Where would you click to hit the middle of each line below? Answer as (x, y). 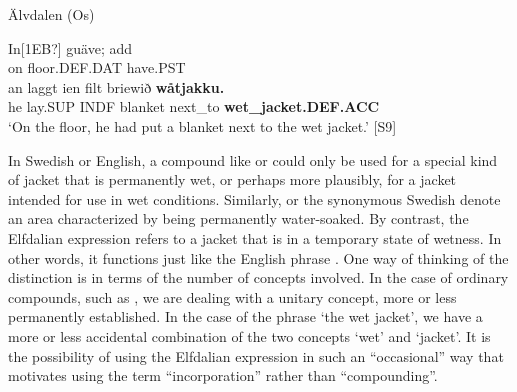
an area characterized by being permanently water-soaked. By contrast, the (238, 218)
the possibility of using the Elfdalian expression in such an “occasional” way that (256, 355)
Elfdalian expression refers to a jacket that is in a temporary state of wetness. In (255, 237)
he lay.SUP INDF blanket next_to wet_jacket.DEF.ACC (194, 106)
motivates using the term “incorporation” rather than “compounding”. (223, 375)
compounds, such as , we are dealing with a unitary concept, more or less (232, 296)
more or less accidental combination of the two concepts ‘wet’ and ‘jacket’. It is (249, 335)
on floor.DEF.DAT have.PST (97, 67)
